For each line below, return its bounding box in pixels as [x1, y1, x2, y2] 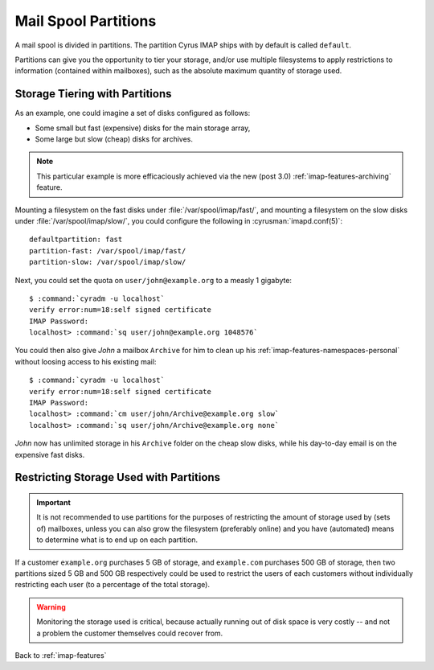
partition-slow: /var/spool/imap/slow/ [29, 257, 186, 267]
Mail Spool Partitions [14, 12, 157, 30]
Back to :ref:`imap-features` [14, 650, 107, 660]
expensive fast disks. [14, 450, 85, 459]
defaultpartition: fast [29, 235, 123, 245]
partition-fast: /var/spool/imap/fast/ [29, 246, 186, 255]
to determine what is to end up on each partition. [36, 535, 199, 545]
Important [36, 498, 72, 508]
